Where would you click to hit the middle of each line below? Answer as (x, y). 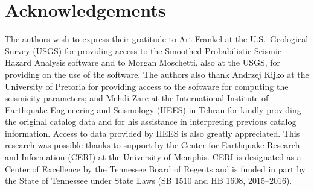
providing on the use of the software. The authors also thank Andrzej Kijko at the (157, 74)
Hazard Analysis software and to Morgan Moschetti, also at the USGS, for (143, 62)
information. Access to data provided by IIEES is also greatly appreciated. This (152, 133)
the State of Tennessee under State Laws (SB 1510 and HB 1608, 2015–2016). (149, 180)
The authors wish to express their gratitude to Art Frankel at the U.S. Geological (157, 39)
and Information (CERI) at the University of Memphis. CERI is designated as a (153, 157)
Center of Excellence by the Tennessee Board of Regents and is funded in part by (155, 168)
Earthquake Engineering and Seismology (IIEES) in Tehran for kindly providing (153, 109)
